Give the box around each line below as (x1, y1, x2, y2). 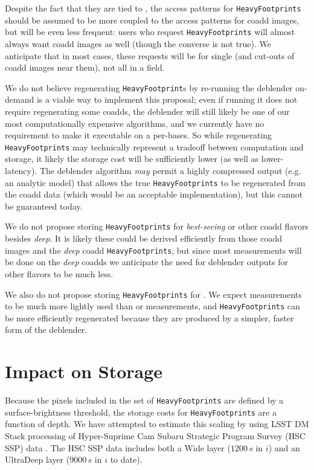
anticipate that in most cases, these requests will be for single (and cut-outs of (5, 49, 295, 62)
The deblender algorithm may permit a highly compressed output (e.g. (39, 164, 301, 176)
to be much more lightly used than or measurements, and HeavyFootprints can (5, 300, 300, 312)
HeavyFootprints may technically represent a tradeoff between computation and (5, 140, 304, 153)
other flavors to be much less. (5, 267, 114, 280)
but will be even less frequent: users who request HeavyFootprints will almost (5, 25, 295, 38)
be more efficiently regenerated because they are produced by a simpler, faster (5, 311, 294, 324)
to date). (110, 453, 143, 466)
